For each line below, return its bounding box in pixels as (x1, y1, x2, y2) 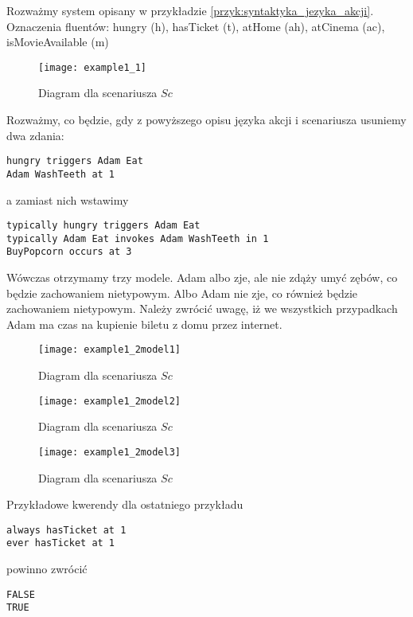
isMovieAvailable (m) (6, 33, 109, 50)
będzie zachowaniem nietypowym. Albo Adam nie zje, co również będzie (6, 284, 357, 301)
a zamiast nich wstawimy (6, 191, 129, 208)
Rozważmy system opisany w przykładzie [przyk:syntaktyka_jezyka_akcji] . (6, 2, 374, 18)
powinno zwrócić (6, 560, 88, 577)
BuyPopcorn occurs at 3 (6, 246, 132, 258)
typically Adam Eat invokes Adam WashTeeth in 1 (6, 232, 269, 244)
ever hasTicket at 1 (6, 537, 115, 549)
